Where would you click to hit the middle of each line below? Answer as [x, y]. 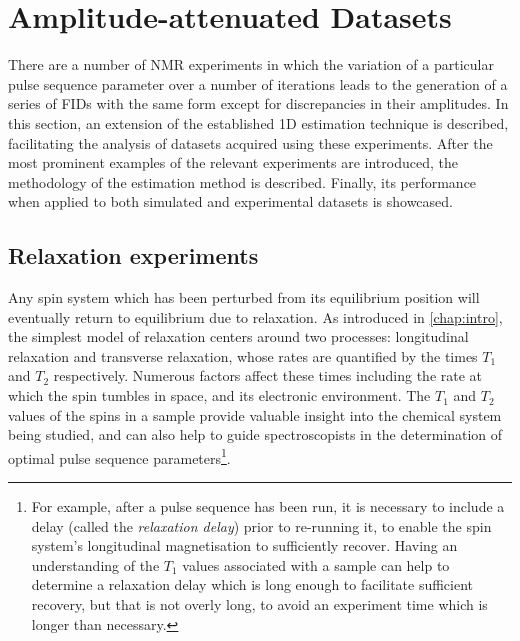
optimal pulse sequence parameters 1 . [119, 456]
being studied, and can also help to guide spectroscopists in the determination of [255, 434]
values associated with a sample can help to [316, 564]
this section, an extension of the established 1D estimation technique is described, [258, 122]
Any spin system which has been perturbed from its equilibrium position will [244, 297]
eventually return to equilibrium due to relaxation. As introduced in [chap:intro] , [255, 316]
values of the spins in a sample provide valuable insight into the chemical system [255, 414]
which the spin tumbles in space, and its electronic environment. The [219, 395]
